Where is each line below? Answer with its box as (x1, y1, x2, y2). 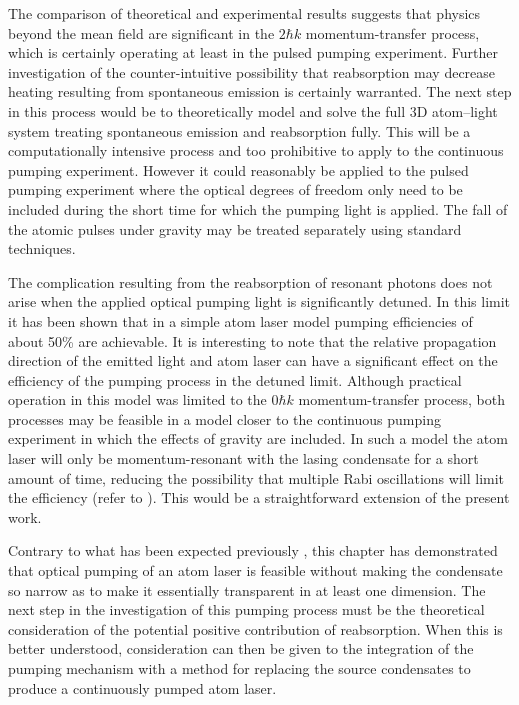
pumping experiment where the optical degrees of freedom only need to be (8, 179, 463, 200)
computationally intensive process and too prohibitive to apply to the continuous (8, 140, 504, 161)
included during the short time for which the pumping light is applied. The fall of (8, 198, 508, 219)
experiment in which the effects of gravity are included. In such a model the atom (8, 428, 508, 449)
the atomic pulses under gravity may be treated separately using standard (8, 218, 462, 239)
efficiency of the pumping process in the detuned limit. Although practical (8, 369, 462, 390)
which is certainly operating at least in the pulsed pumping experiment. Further (8, 42, 498, 63)
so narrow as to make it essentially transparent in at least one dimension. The (8, 579, 486, 600)
